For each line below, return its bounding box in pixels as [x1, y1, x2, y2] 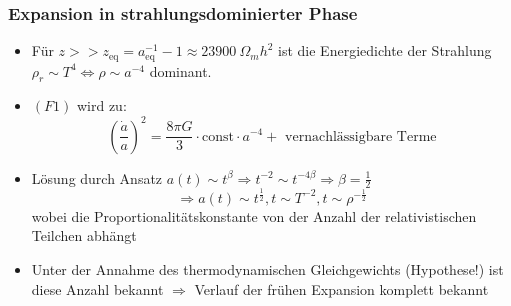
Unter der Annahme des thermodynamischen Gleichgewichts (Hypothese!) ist [31, 258, 504, 279]
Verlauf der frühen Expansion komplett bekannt [194, 278, 489, 299]
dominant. [149, 60, 212, 81]
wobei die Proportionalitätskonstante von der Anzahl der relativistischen [31, 205, 477, 226]
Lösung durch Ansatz [31, 167, 163, 188]
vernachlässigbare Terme [285, 129, 437, 144]
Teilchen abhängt [31, 225, 137, 246]
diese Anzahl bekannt [31, 278, 164, 299]
